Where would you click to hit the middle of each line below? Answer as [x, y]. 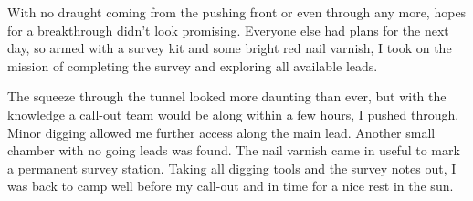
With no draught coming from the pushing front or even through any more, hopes [237, 12]
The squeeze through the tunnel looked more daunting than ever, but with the [227, 96]
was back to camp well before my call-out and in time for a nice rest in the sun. [231, 186]
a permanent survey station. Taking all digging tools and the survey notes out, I [232, 168]
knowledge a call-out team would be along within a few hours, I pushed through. [233, 114]
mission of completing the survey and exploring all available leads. [193, 65]
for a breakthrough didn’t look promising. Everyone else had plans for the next [228, 30]
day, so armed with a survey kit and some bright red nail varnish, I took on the [230, 48]
